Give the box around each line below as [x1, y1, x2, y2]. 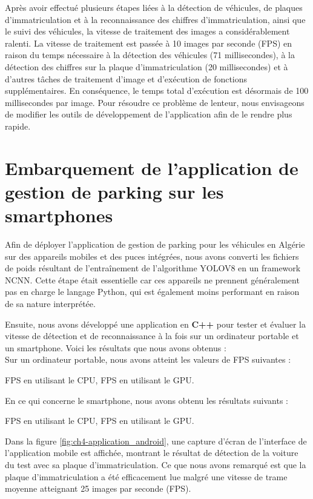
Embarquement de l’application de [5, 155, 298, 180]
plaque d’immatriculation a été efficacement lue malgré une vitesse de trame [5, 470, 288, 483]
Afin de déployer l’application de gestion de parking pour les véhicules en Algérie [5, 238, 305, 251]
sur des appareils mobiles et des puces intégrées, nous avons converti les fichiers [5, 249, 299, 262]
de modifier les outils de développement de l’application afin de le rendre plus [5, 108, 292, 121]
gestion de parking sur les [5, 179, 224, 203]
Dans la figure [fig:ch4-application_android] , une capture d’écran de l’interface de [5, 434, 307, 447]
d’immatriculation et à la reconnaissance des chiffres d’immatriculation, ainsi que [5, 13, 306, 25]
